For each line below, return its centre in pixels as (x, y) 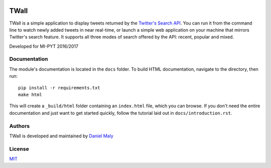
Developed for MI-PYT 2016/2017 (44, 46)
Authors (20, 126)
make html (30, 95)
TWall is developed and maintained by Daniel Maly (61, 136)
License (19, 149)
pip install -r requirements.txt (59, 88)
